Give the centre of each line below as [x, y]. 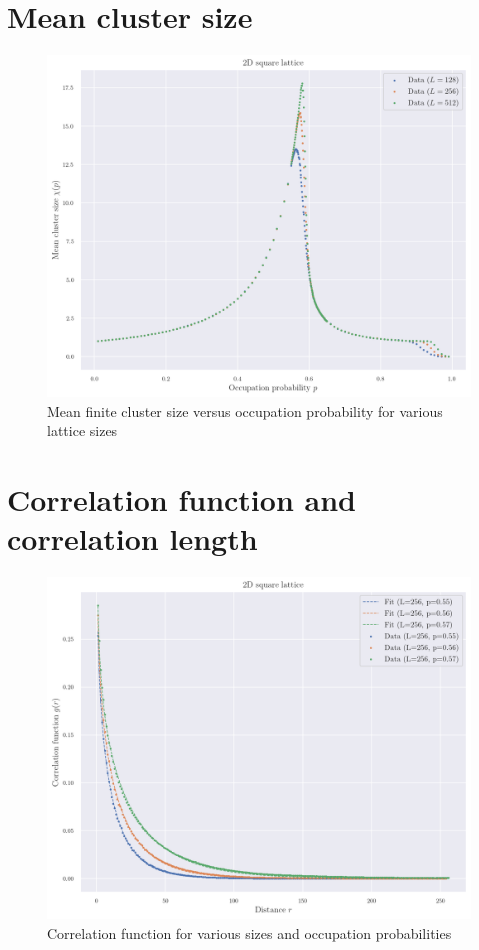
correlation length [132, 538]
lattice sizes [82, 430]
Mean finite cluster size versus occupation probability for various [245, 410]
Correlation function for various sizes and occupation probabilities [249, 932]
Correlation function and [181, 499]
